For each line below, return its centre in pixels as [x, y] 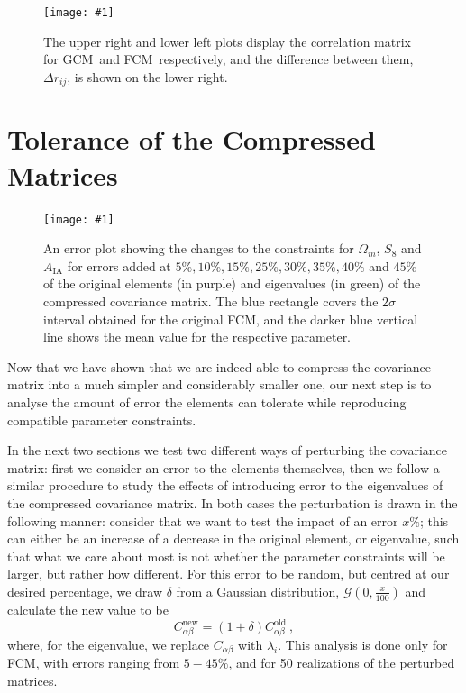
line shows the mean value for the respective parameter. [197, 337]
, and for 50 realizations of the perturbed [342, 663]
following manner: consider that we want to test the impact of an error [203, 520]
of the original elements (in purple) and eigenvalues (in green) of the [232, 283]
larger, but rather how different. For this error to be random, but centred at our [228, 574]
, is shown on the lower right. [147, 76]
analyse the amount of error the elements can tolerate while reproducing [207, 402]
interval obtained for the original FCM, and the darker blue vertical [231, 319]
